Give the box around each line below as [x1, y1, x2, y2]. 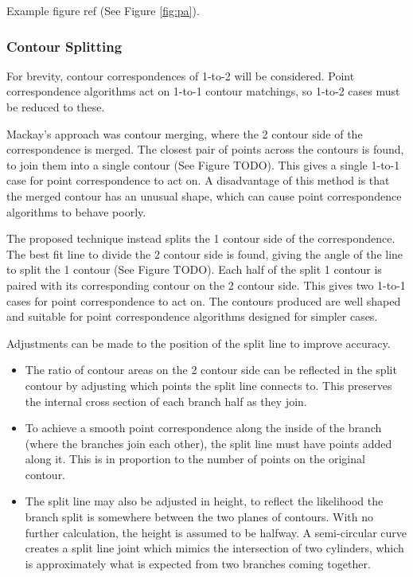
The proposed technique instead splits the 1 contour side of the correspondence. [6, 230, 395, 247]
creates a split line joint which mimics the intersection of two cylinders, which [25, 540, 404, 556]
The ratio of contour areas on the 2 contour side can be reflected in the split [25, 361, 397, 378]
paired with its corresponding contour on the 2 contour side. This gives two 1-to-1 [6, 276, 406, 293]
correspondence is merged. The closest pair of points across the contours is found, [6, 141, 404, 158]
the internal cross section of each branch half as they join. [25, 392, 307, 409]
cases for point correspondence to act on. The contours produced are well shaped [6, 292, 401, 309]
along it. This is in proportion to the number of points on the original [25, 450, 365, 467]
